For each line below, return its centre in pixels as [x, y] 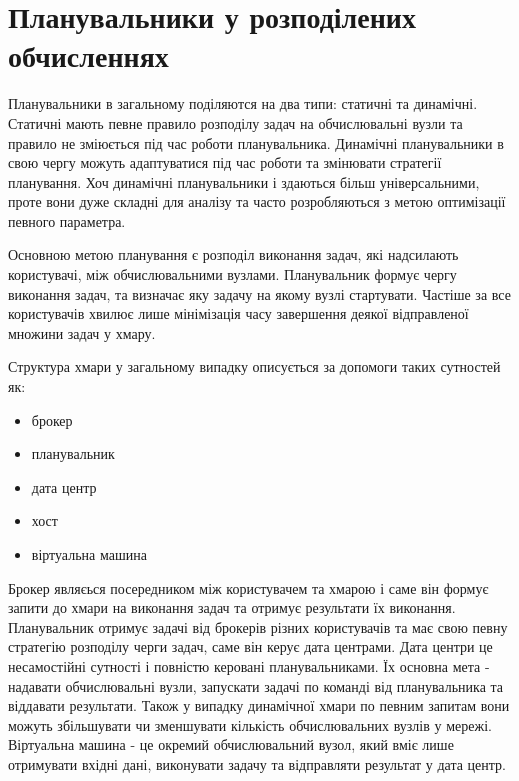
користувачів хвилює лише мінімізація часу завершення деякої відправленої [238, 313]
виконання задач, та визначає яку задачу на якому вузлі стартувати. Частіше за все [259, 293]
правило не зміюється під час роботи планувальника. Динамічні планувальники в [256, 142]
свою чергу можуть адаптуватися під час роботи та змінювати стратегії [225, 162]
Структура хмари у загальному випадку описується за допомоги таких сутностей [254, 366]
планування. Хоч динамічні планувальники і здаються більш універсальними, [244, 181]
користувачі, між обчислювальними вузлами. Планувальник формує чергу [232, 274]
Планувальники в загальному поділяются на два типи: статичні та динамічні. [243, 103]
